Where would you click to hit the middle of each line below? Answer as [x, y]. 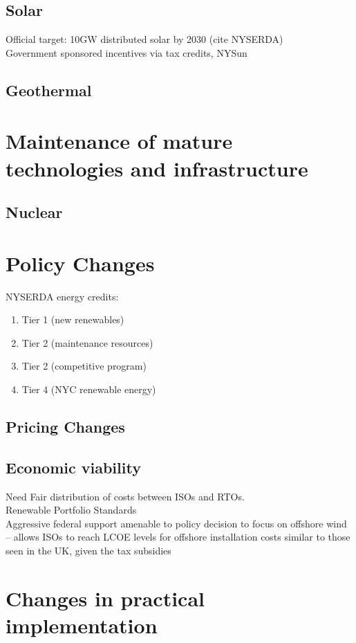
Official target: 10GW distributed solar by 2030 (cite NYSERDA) [144, 39]
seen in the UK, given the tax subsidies [88, 550]
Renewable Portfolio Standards [71, 510]
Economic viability [73, 467]
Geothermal [49, 90]
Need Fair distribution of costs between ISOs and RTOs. [125, 496]
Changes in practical [105, 598]
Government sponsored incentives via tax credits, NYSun [127, 52]
